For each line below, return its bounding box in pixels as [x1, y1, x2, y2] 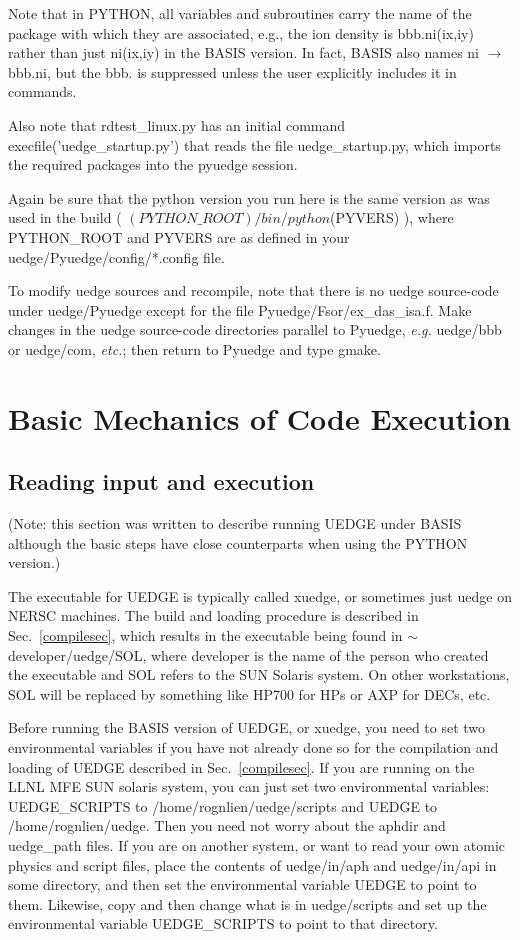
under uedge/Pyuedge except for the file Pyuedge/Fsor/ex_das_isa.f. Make [8, 299, 472, 320]
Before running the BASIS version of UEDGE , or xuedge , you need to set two [8, 717, 486, 738]
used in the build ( [8, 207, 122, 228]
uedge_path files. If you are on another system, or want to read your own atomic [8, 834, 506, 855]
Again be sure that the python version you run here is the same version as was [8, 187, 490, 208]
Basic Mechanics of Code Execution [8, 397, 511, 438]
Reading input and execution [8, 466, 315, 497]
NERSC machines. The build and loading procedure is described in [8, 605, 419, 626]
